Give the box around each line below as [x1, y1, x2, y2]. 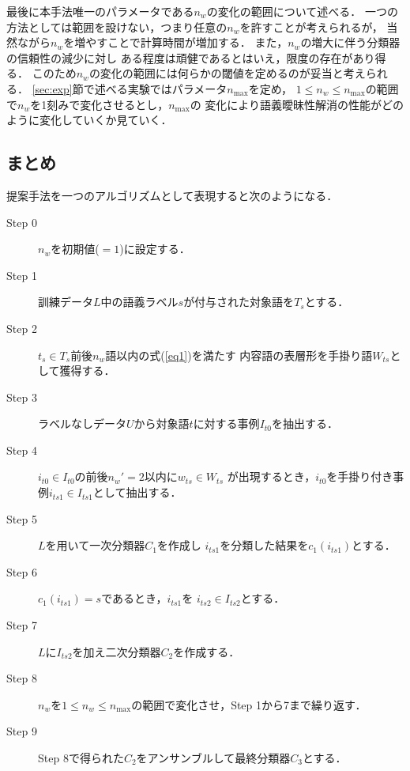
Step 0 [6, 214, 37, 230]
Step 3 [6, 388, 37, 405]
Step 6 [6, 563, 37, 580]
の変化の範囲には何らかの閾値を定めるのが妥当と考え [88, 65, 366, 81]
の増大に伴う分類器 [300, 34, 401, 51]
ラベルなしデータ [38, 415, 126, 432]
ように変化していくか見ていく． [6, 111, 172, 128]
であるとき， [101, 590, 167, 607]
